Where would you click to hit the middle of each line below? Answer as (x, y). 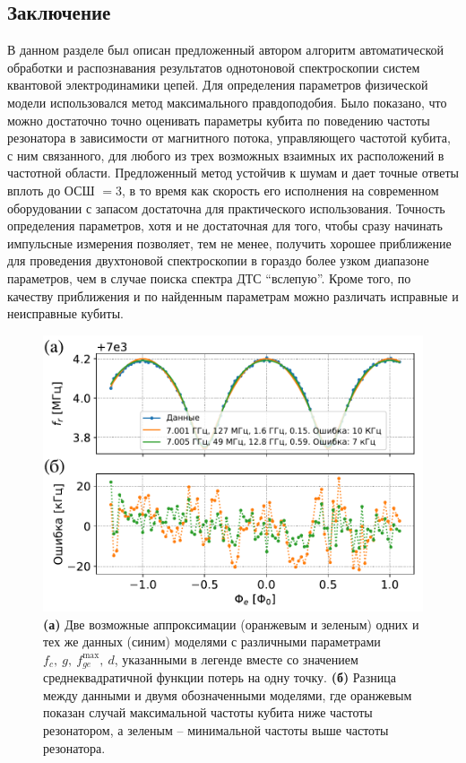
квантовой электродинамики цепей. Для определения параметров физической (218, 85)
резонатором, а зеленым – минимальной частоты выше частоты (216, 729)
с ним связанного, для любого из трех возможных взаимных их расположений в (226, 155)
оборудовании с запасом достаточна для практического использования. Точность (226, 208)
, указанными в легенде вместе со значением (236, 659)
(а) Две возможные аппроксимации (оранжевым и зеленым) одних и (231, 624)
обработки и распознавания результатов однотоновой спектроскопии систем (214, 67)
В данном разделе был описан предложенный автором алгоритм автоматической (225, 50)
